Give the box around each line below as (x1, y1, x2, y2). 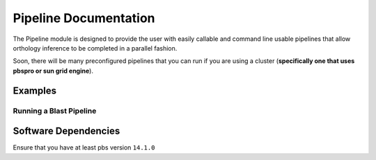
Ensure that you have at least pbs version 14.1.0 (13, 143, 155, 152)
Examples (13, 85, 57, 96)
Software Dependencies (13, 125, 120, 137)
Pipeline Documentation (13, 10, 156, 26)
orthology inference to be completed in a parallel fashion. (13, 44, 178, 52)
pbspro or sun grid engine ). (13, 66, 94, 75)
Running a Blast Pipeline (13, 106, 97, 116)
